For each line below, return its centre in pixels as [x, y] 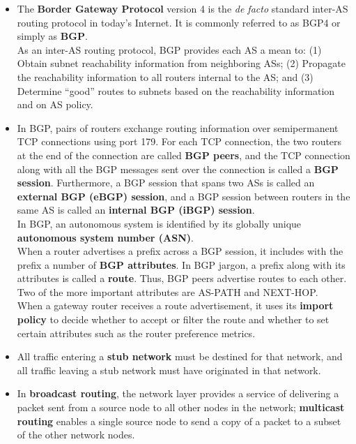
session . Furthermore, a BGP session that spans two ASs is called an [166, 183]
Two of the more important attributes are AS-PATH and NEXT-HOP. [168, 291]
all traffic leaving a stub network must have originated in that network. [169, 370]
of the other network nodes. [76, 435]
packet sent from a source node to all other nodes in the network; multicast [181, 407]
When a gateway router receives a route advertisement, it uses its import [175, 305]
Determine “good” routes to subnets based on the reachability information [176, 90]
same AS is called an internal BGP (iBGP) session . [136, 210]
